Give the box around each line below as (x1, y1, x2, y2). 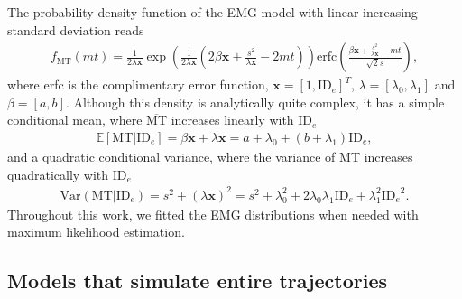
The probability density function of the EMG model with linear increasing (7, 3, 418, 21)
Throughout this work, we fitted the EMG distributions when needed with (7, 204, 419, 223)
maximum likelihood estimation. (7, 222, 185, 241)
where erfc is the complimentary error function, (7, 75, 269, 94)
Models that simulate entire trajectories (7, 266, 388, 294)
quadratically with (7, 164, 109, 183)
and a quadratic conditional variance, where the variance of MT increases (7, 147, 413, 166)
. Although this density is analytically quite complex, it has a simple (65, 92, 445, 111)
